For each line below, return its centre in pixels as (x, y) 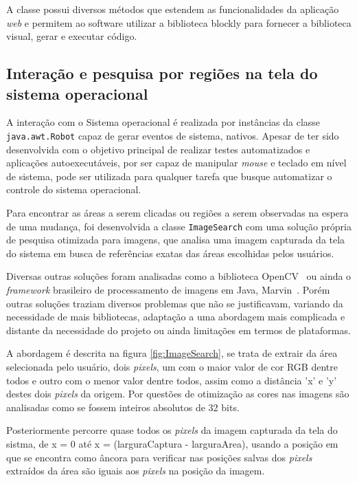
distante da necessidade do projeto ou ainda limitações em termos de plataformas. (178, 330)
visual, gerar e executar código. (72, 36)
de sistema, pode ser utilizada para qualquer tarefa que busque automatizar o (169, 176)
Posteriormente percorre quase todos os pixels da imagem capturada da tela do (172, 430)
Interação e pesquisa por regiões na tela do (162, 73)
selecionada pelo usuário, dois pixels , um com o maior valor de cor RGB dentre (172, 366)
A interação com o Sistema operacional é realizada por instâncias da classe (163, 122)
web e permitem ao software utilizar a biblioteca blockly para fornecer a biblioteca (179, 22)
